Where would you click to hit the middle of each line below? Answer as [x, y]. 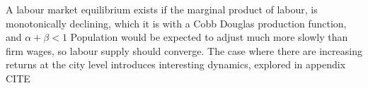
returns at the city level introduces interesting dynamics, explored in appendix [176, 64]
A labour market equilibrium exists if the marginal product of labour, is [162, 9]
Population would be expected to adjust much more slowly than [209, 37]
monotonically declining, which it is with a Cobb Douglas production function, [176, 23]
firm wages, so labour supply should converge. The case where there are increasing [184, 50]
